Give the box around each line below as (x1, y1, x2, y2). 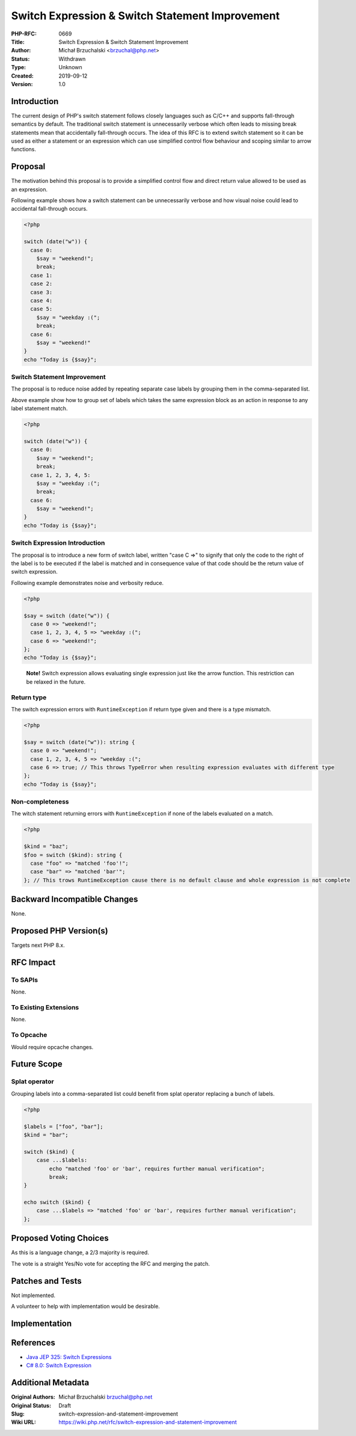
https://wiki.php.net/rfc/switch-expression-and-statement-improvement (58, 1419, 237, 1426)
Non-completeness (11, 797, 69, 806)
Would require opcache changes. (11, 1043, 94, 1050)
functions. (11, 146, 36, 153)
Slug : (11, 1410, 25, 1417)
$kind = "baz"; (23, 843, 69, 850)
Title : (11, 38, 25, 45)
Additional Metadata (11, 1378, 90, 1388)
